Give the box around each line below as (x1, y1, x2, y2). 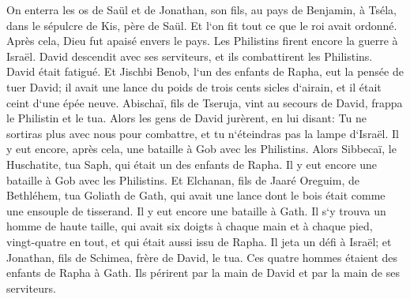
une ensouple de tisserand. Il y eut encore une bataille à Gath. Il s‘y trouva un (6, 202, 386, 219)
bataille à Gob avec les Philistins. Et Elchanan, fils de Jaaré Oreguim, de (6, 171, 359, 188)
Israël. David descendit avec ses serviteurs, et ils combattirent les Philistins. (6, 47, 373, 64)
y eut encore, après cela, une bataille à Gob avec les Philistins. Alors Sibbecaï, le (6, 140, 397, 157)
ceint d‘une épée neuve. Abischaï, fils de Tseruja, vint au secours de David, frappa (6, 94, 403, 110)
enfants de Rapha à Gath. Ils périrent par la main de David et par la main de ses (6, 264, 400, 281)
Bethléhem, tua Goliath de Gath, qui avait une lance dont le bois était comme (6, 187, 386, 204)
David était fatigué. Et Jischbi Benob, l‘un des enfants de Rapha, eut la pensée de (6, 63, 404, 80)
